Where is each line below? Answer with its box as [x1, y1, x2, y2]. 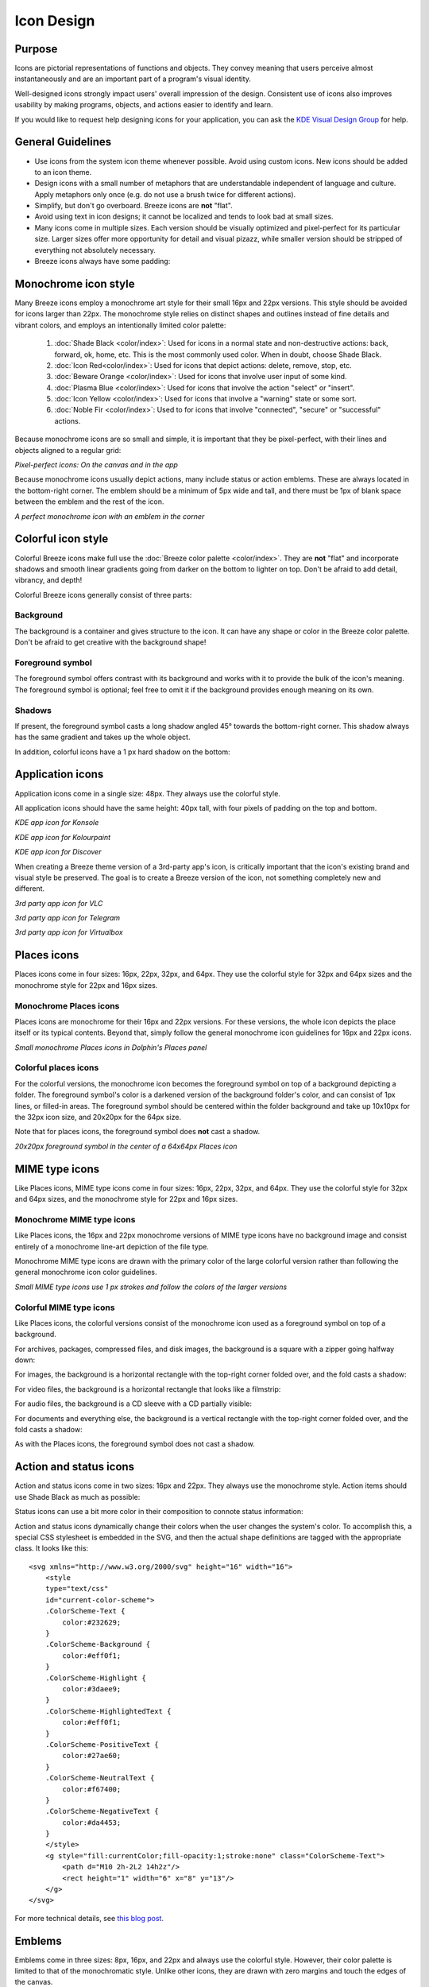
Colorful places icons [14, 1062, 99, 1073]
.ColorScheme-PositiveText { [44, 1740, 159, 1749]
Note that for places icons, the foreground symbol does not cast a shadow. [14, 1127, 261, 1137]
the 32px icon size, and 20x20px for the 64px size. [14, 1113, 182, 1121]
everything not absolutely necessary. [34, 245, 157, 254]
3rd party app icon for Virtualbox [14, 928, 123, 937]
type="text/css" [44, 1584, 109, 1594]
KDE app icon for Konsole [14, 818, 99, 827]
